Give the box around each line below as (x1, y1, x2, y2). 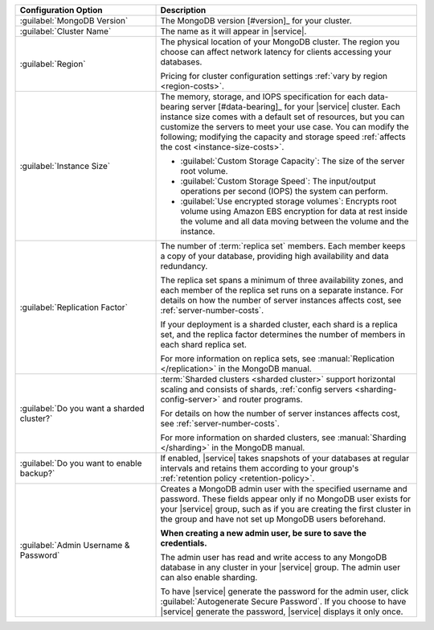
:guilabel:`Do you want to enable (19, 458, 142, 468)
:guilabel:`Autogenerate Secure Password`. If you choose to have (160, 596, 407, 607)
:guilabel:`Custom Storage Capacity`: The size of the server (180, 155, 405, 167)
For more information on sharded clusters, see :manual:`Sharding (160, 432, 407, 443)
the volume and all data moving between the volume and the (180, 216, 409, 227)
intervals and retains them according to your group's (160, 463, 359, 474)
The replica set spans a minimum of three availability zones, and (160, 274, 403, 286)
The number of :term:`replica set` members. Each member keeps (160, 241, 406, 251)
